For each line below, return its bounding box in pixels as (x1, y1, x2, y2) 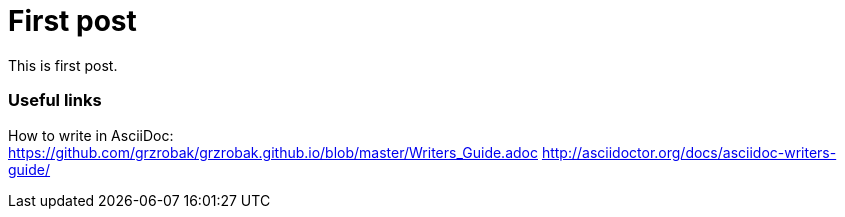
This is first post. (8, 56, 118, 74)
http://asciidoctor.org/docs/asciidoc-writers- (541, 143, 837, 161)
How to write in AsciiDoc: (8, 126, 174, 144)
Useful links (8, 90, 102, 111)
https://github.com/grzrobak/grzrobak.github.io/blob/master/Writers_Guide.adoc (8, 143, 538, 161)
